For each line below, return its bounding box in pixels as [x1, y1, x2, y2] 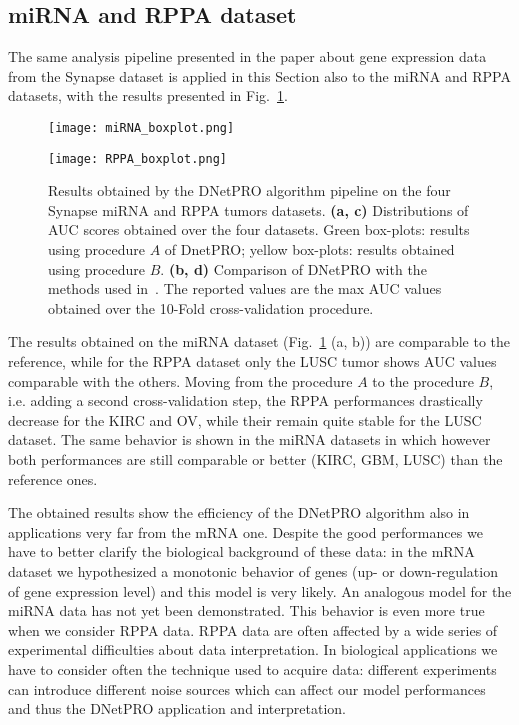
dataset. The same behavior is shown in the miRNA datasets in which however [8, 429, 491, 450]
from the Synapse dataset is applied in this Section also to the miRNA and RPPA [8, 65, 511, 86]
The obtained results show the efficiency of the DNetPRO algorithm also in [8, 502, 470, 523]
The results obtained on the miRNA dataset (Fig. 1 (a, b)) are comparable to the [8, 331, 510, 352]
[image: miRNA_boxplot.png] [48, 120, 235, 135]
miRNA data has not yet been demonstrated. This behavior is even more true [8, 600, 485, 621]
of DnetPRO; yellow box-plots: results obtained [164, 239, 455, 260]
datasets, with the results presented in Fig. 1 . [8, 85, 288, 106]
